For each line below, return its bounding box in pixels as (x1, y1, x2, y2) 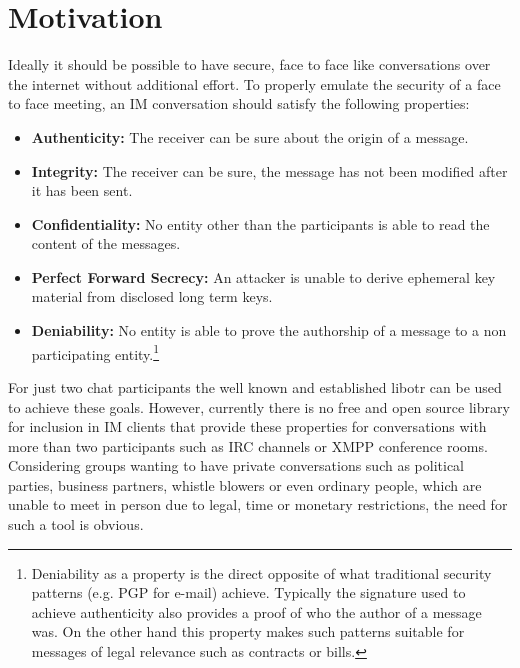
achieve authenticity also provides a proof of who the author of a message (31, 601, 482, 622)
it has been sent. (31, 180, 133, 201)
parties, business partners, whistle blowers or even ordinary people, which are (8, 474, 482, 495)
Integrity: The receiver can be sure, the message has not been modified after (31, 160, 508, 181)
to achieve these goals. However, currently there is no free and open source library (8, 396, 510, 417)
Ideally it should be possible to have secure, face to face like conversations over (8, 54, 491, 75)
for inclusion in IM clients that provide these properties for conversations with (8, 416, 487, 437)
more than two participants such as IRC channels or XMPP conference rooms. (8, 435, 488, 456)
